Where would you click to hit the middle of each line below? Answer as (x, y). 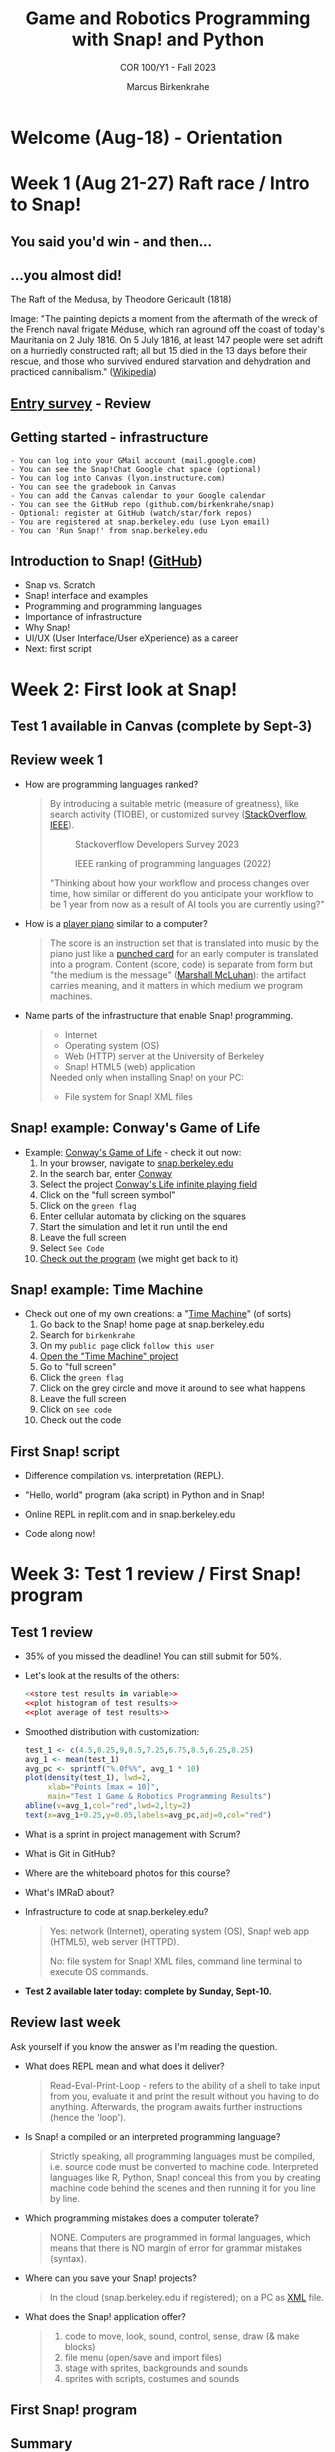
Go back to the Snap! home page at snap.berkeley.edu (152, 1324)
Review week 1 (56, 760)
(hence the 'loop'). (88, 2117)
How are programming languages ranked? (111, 784)
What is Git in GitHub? (70, 1853)
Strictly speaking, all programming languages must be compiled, (182, 2156)
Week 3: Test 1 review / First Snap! (156, 1574)
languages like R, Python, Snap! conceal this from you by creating (185, 2177)
